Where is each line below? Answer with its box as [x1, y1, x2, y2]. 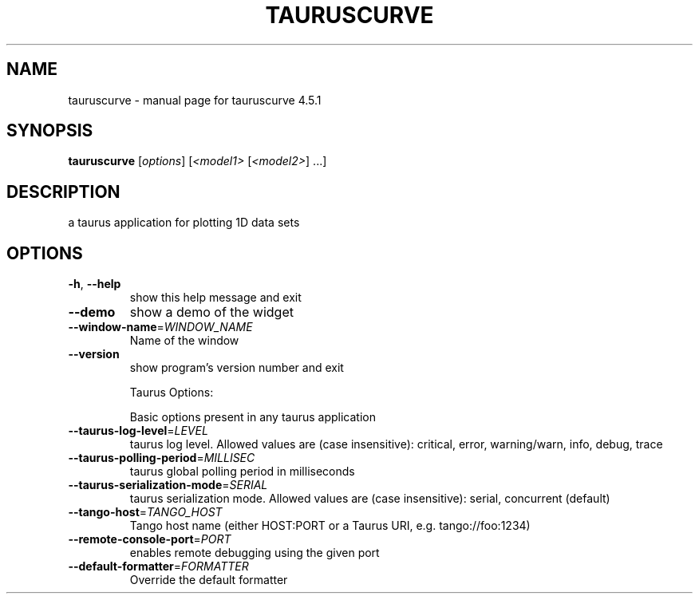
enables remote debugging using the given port [129, 546, 380, 560]
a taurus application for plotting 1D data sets [68, 215, 300, 230]
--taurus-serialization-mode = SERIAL [68, 478, 268, 492]
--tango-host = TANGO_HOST [68, 505, 223, 519]
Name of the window [129, 334, 239, 348]
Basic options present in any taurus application [129, 410, 376, 424]
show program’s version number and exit [129, 361, 344, 375]
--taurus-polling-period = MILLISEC [68, 451, 255, 465]
